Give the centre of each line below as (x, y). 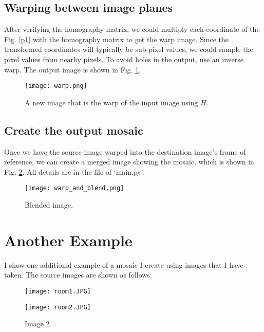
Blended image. (49, 205)
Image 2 (37, 324)
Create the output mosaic (74, 130)
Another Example (68, 240)
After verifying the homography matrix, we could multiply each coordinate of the (132, 29)
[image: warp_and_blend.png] (74, 188)
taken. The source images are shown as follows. (78, 275)
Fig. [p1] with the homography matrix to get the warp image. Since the (117, 39)
